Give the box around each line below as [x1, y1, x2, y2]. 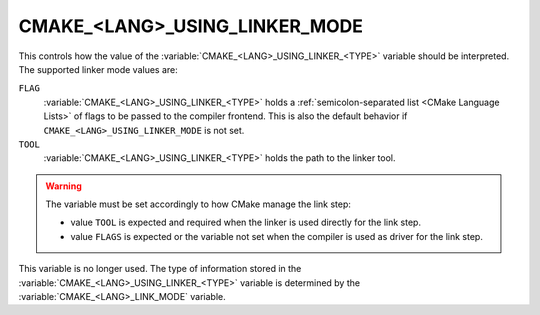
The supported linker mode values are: [18, 63, 179, 75]
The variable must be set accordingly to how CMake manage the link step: [45, 198, 352, 210]
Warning [45, 180, 82, 192]
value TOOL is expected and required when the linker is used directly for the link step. [70, 216, 422, 229]
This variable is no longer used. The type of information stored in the [18, 263, 302, 275]
